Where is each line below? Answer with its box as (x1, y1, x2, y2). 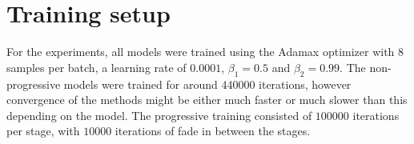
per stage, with (6, 122, 80, 139)
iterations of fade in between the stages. (115, 122, 311, 139)
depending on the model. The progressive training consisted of (6, 106, 312, 123)
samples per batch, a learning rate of (6, 58, 187, 75)
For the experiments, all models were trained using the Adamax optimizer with (6, 43, 395, 60)
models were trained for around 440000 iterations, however (63, 75, 352, 92)
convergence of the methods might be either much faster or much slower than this (6, 91, 408, 108)
